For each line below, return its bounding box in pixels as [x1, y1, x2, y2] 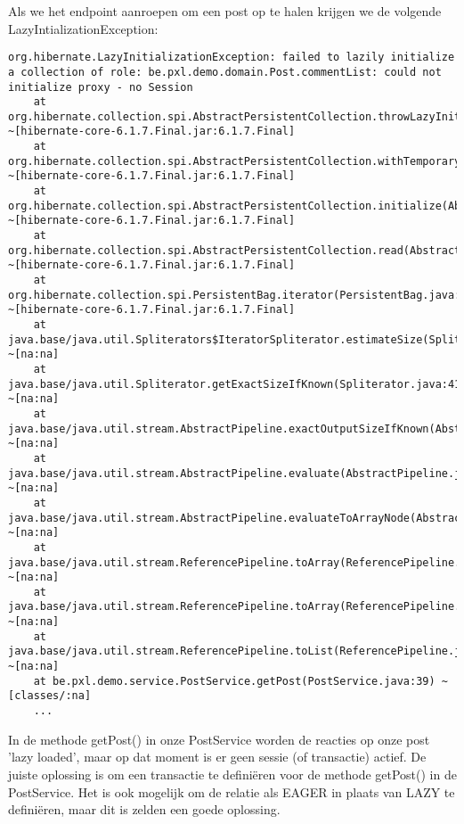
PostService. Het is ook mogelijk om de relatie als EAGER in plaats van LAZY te [8, 782, 455, 801]
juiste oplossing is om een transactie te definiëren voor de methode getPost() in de [8, 764, 457, 783]
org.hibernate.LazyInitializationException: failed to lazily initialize [8, 51, 455, 64]
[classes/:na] [8, 689, 92, 703]
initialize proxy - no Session [8, 80, 193, 94]
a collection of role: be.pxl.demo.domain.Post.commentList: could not [8, 65, 442, 78]
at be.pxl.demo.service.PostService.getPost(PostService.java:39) [33, 674, 436, 688]
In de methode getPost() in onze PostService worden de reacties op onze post [8, 729, 430, 748]
